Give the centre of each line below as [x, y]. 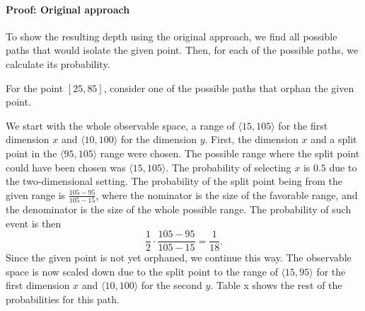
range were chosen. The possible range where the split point [230, 153]
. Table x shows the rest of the [276, 285]
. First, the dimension [251, 139]
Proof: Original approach [68, 9]
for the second [172, 285]
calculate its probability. [58, 63]
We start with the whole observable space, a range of [120, 125]
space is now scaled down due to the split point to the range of [142, 271]
